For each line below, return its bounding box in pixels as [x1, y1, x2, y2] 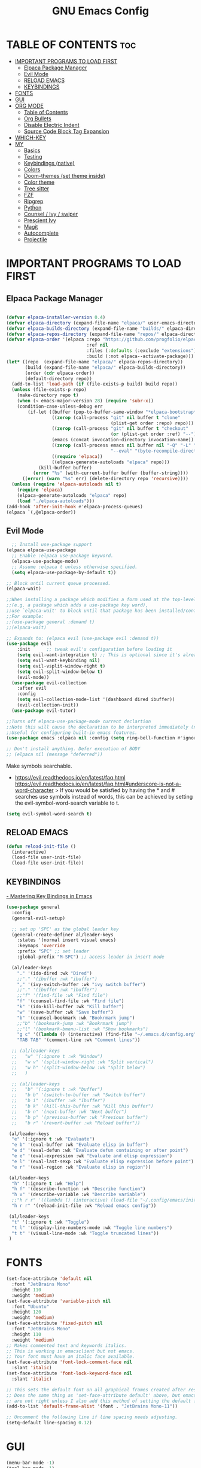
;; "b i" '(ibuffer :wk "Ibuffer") [11, 1097, 106, 1104]
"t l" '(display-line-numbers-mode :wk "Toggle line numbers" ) [11, 1224, 172, 1231]
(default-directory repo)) [25, 375, 93, 381]
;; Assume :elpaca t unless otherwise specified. [11, 564, 138, 570]
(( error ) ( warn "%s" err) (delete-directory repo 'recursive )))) [22, 476, 188, 482]
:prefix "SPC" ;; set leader [17, 948, 90, 954]
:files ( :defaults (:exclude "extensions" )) [86, 348, 199, 354]
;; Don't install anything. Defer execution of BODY [6, 746, 141, 752]
